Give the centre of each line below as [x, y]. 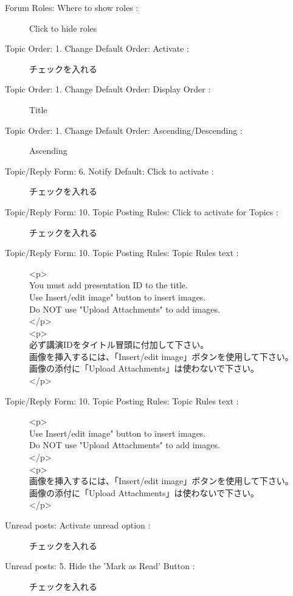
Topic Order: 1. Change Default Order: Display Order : [108, 89]
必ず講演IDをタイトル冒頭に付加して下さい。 [119, 345]
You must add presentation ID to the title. [109, 285]
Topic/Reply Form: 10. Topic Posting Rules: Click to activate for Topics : [142, 211]
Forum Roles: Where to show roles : [72, 7]
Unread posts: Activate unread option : [78, 525]
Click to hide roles [63, 28]
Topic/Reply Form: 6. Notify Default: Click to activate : [109, 171]
